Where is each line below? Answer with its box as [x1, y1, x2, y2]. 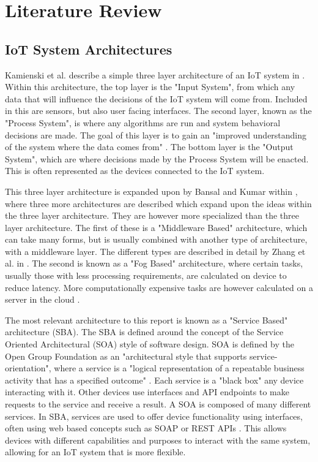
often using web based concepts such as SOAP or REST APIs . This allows [5, 422, 287, 434]
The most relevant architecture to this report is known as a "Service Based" [5, 313, 288, 326]
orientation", [5, 362, 51, 374]
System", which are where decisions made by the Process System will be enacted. [5, 152, 309, 165]
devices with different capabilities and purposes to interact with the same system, [5, 433, 311, 446]
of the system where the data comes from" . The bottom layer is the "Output [5, 140, 294, 153]
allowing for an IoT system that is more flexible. [5, 445, 186, 458]
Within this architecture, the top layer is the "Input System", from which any [5, 80, 295, 93]
